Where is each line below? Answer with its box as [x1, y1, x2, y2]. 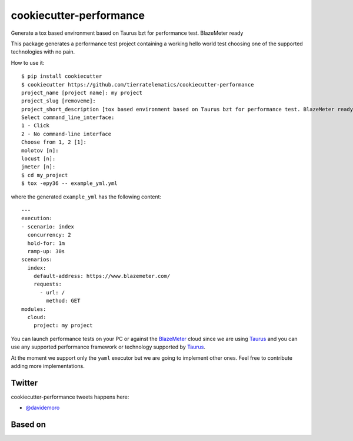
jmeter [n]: [21, 164, 56, 170]
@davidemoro [25, 404, 60, 412]
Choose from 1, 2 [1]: [21, 139, 87, 145]
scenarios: [21, 256, 53, 263]
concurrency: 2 [27, 231, 71, 238]
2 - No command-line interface [21, 130, 112, 137]
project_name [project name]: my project [21, 89, 142, 96]
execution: [21, 215, 53, 222]
